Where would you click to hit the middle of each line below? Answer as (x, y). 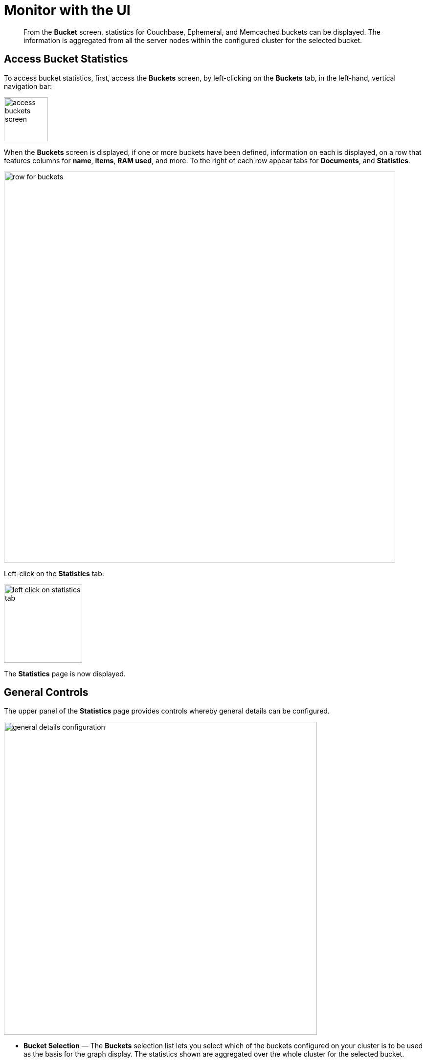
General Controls (46, 693)
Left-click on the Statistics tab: (54, 573)
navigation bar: (28, 86)
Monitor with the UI (67, 10)
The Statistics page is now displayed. (65, 673)
